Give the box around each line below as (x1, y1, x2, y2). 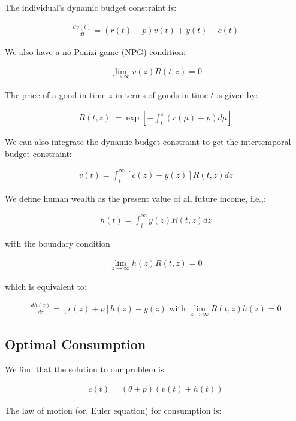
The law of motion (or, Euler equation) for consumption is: (5, 404, 222, 416)
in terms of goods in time (115, 88, 208, 101)
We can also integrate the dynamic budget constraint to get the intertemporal (5, 135, 291, 148)
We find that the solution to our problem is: (5, 362, 167, 375)
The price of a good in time (5, 88, 106, 101)
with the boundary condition (5, 237, 110, 249)
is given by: (216, 88, 258, 101)
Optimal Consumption (5, 335, 146, 353)
